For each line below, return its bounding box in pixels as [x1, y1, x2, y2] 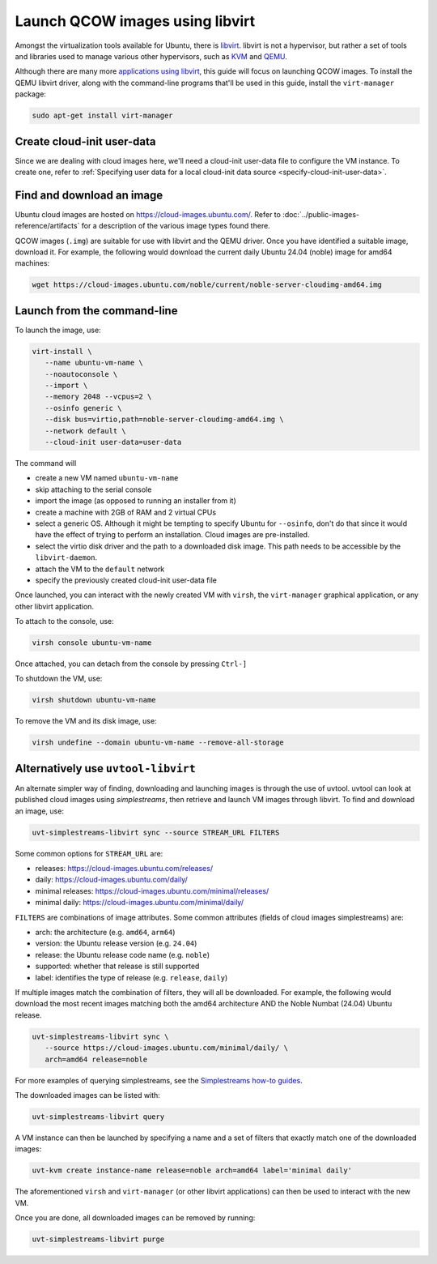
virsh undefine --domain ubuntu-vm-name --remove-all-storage [32, 738, 284, 747]
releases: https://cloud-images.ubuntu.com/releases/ [35, 864, 214, 873]
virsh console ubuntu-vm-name [32, 638, 152, 647]
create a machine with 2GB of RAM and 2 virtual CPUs [35, 507, 217, 517]
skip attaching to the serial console [35, 485, 152, 494]
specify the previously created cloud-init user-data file [35, 575, 218, 585]
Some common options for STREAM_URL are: [15, 848, 163, 858]
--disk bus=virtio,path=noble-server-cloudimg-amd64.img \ [45, 415, 284, 425]
